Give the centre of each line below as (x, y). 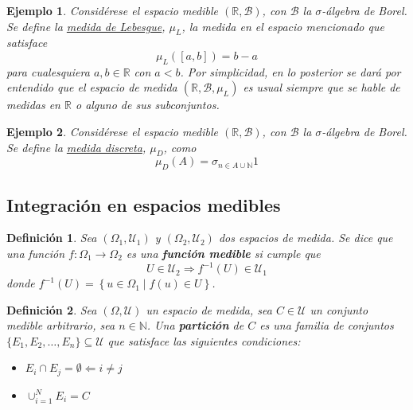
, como (180, 147)
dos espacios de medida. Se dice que (306, 238)
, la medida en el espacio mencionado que (283, 26)
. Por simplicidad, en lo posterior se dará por (290, 71)
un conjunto (339, 309)
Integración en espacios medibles (144, 204)
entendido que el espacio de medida (92, 87)
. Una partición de (195, 325)
